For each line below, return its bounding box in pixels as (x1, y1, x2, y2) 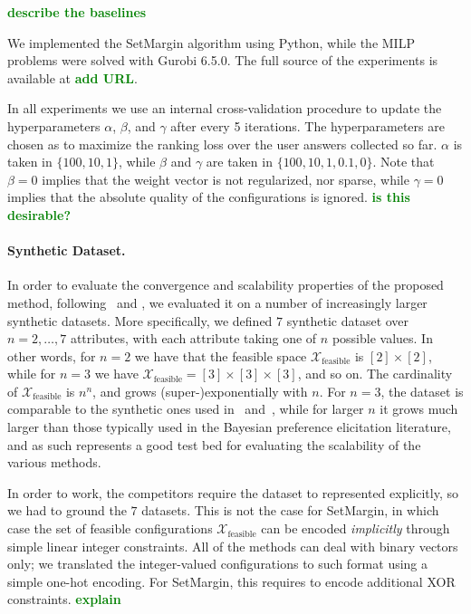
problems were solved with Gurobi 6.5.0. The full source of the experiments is (7, 51, 438, 70)
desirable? (7, 205, 71, 224)
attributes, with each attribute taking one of (70, 329, 317, 348)
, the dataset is (380, 381, 464, 400)
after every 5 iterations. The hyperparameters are (170, 116, 445, 135)
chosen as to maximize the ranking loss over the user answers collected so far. (7, 134, 437, 153)
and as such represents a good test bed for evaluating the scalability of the (7, 435, 421, 454)
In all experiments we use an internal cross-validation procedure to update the (7, 99, 442, 118)
